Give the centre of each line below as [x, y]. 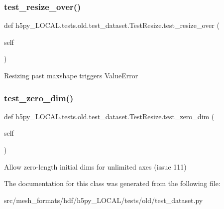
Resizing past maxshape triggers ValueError [71, 75]
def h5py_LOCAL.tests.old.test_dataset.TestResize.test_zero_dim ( [109, 116]
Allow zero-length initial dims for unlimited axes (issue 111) [95, 166]
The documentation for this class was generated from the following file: [112, 183]
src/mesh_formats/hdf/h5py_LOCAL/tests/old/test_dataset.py [104, 200]
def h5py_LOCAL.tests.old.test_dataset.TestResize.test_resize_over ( [112, 25]
